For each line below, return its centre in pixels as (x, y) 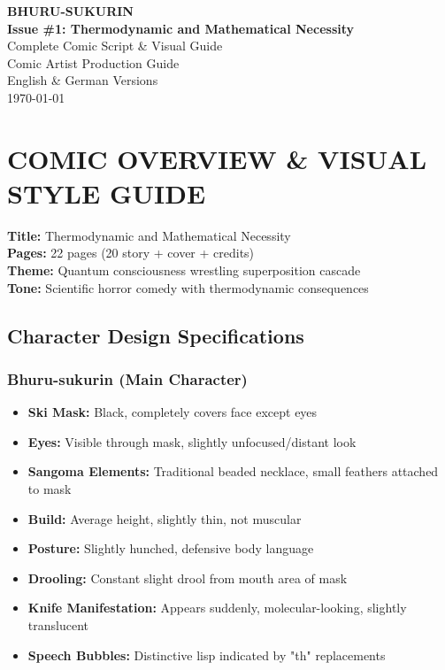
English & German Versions (83, 80)
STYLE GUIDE (107, 193)
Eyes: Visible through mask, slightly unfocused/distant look (192, 441)
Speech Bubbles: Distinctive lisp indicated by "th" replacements (207, 655)
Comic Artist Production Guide (93, 62)
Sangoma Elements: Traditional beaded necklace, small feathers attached (233, 471)
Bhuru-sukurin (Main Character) (127, 378)
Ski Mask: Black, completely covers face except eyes (173, 412)
